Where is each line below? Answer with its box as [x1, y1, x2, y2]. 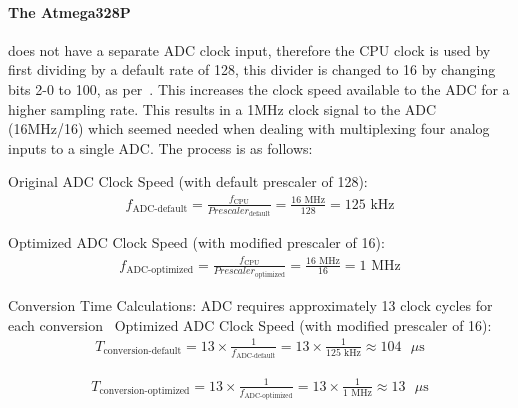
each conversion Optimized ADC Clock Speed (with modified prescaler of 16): [8, 314, 492, 335]
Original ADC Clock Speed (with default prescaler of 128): [8, 171, 368, 192]
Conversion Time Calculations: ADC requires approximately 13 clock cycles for [8, 294, 493, 315]
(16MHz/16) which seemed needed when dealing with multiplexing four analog [8, 118, 490, 139]
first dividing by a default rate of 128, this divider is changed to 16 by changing [8, 59, 496, 80]
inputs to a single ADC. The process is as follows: [8, 137, 313, 158]
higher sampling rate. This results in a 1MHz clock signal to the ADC [8, 98, 437, 119]
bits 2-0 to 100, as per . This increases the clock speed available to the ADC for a [8, 78, 510, 99]
